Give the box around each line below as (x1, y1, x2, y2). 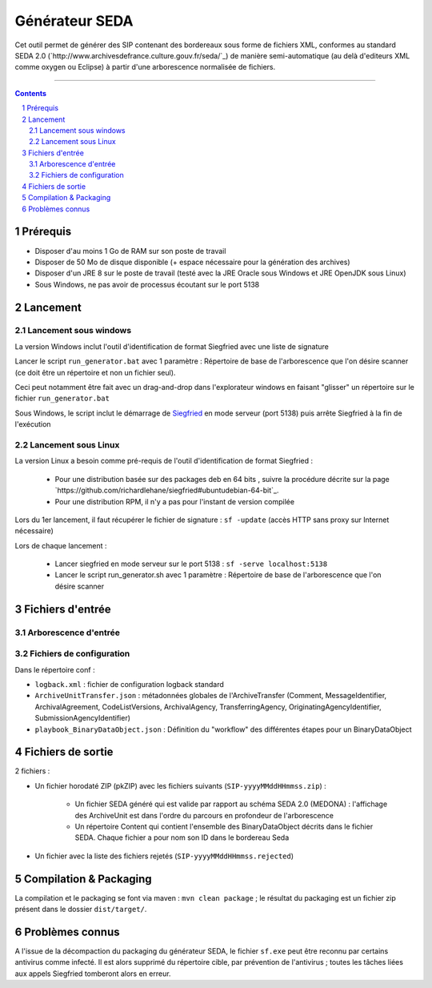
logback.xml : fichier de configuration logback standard (34, 679, 224, 689)
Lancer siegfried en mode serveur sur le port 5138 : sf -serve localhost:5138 (54, 559, 328, 568)
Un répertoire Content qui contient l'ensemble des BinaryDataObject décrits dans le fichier (74, 821, 374, 831)
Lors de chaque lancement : (14, 540, 107, 550)
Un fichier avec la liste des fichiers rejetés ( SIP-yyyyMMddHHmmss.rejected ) (34, 851, 294, 861)
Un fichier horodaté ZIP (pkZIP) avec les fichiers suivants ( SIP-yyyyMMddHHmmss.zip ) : (34, 781, 327, 790)
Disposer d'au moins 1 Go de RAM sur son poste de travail (34, 246, 226, 255)
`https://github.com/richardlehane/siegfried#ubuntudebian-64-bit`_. (54, 485, 279, 496)
